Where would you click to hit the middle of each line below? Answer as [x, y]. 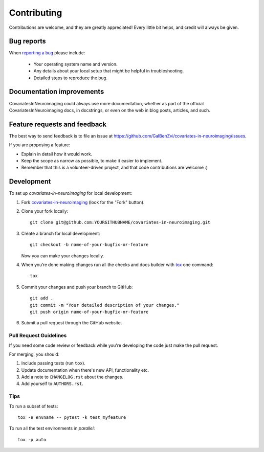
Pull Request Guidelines [38, 336]
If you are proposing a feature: [40, 145]
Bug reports [28, 41]
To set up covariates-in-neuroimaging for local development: [70, 193]
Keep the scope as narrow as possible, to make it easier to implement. [92, 161]
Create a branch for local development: [61, 233]
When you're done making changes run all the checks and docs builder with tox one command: [117, 265]
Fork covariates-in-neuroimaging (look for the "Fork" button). [83, 202]
